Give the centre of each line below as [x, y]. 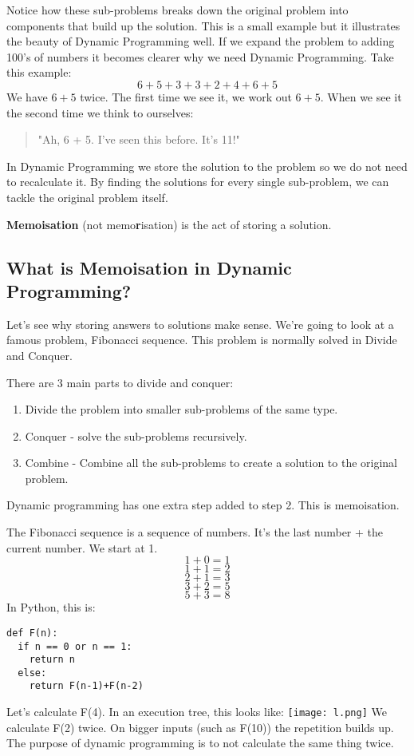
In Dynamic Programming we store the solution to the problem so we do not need [207, 166]
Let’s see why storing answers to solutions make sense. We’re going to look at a [200, 324]
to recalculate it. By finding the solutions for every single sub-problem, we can [198, 182]
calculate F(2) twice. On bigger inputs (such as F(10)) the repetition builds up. [200, 727]
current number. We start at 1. [82, 547]
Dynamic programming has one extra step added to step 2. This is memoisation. [203, 505]
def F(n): [32, 633]
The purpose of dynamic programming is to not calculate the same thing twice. [200, 743]
